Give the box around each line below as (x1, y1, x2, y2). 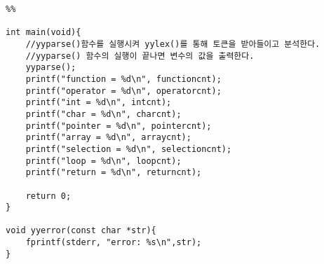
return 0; (25, 190, 72, 201)
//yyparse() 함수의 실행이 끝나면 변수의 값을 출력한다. (25, 50, 255, 61)
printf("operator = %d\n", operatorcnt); (25, 85, 222, 96)
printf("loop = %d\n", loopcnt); (25, 155, 182, 166)
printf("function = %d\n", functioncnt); (25, 74, 222, 84)
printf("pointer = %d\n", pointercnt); (25, 120, 212, 131)
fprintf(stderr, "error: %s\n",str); (25, 237, 202, 248)
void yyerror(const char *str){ (6, 225, 156, 236)
